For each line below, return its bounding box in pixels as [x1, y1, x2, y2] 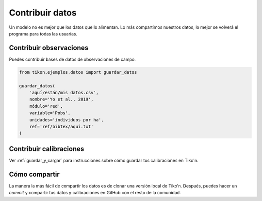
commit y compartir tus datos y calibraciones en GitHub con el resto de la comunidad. [9, 190, 181, 196]
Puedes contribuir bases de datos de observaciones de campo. [9, 56, 136, 62]
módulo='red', [29, 103, 63, 109]
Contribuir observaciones [9, 44, 89, 52]
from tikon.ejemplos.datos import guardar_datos [19, 69, 137, 75]
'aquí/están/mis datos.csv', [29, 90, 99, 95]
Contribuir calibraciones [9, 145, 84, 153]
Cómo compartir [9, 170, 60, 178]
